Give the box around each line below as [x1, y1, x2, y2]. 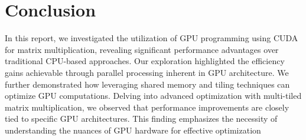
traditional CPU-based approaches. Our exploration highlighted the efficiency [5, 55, 285, 67]
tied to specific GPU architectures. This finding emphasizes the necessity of [5, 112, 278, 125]
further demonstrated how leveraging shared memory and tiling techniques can [5, 78, 290, 90]
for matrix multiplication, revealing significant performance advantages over [5, 43, 279, 55]
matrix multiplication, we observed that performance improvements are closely [5, 101, 289, 113]
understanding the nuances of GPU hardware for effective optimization [5, 124, 261, 136]
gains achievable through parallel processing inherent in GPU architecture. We [5, 66, 289, 78]
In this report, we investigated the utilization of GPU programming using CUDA [5, 32, 298, 44]
